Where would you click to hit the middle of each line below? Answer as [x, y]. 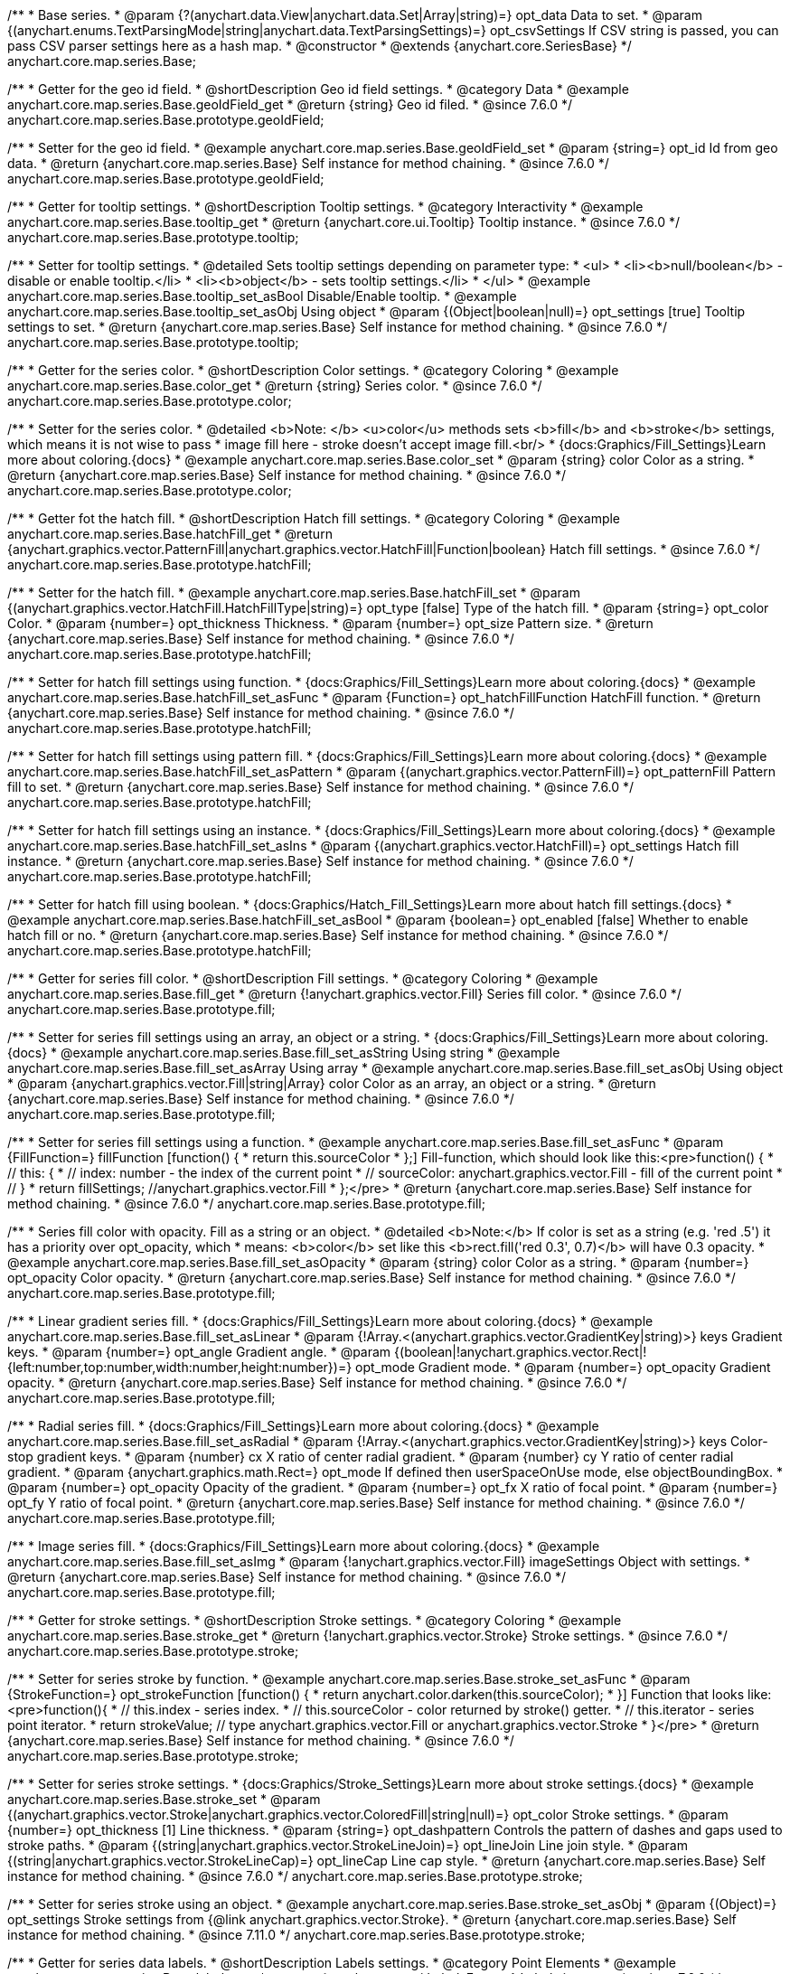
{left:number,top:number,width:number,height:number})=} [180, 1367]
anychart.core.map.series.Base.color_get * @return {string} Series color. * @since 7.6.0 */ [275, 385]
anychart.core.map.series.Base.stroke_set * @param [164, 1799]
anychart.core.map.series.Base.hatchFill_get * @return [170, 534]
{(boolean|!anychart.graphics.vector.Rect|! [521, 1352]
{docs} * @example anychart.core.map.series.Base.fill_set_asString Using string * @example [284, 1053]
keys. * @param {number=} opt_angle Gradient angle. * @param [199, 1352]
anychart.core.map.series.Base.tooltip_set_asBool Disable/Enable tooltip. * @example [262, 296]
